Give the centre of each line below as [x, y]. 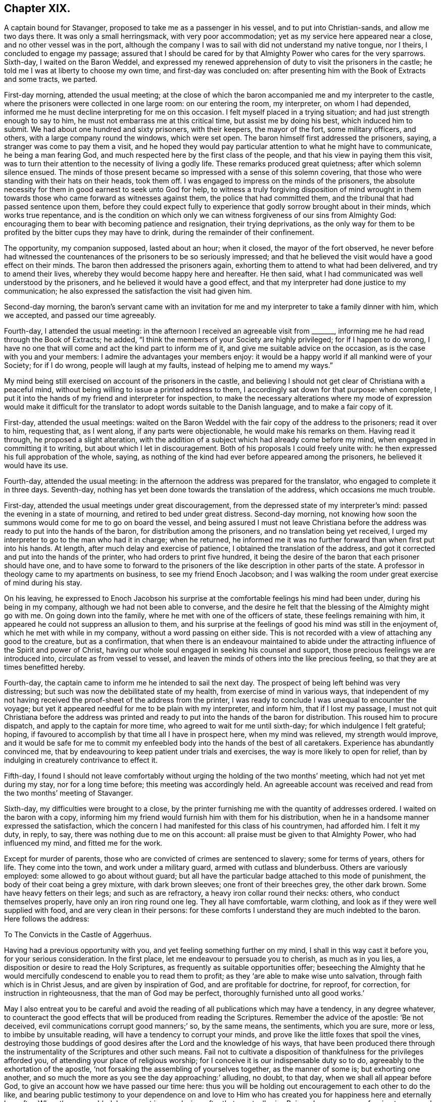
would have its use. [36, 466]
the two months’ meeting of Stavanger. [69, 793]
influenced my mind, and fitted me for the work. [83, 843]
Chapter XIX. [37, 8]
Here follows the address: [47, 919]
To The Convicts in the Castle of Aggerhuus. [78, 935]
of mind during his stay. [43, 583]
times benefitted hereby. [45, 667]
